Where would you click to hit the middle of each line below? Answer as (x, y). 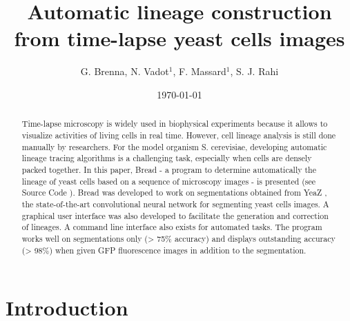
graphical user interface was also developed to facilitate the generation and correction (175, 215)
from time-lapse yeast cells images (179, 38)
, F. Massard (200, 71)
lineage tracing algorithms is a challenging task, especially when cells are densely (167, 158)
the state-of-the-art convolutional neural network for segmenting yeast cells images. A (175, 204)
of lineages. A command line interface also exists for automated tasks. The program (172, 227)
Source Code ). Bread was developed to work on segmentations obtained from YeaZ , (174, 193)
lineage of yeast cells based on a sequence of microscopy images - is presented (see (169, 181)
